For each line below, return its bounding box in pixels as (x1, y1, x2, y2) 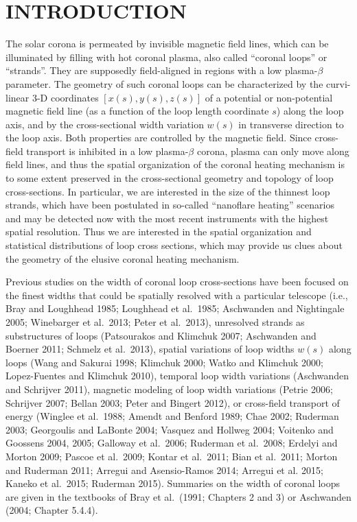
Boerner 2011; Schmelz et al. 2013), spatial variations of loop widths (5, 342, 295, 356)
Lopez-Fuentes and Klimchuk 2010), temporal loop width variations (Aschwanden (5, 368, 349, 383)
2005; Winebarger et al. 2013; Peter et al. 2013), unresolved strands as (5, 315, 305, 329)
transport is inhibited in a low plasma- (26, 143, 189, 158)
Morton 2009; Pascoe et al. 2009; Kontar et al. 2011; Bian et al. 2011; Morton (5, 449, 338, 463)
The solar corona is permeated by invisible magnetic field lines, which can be (5, 36, 329, 51)
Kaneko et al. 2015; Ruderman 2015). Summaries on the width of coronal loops (5, 476, 340, 490)
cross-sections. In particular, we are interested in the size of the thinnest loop (5, 184, 330, 198)
